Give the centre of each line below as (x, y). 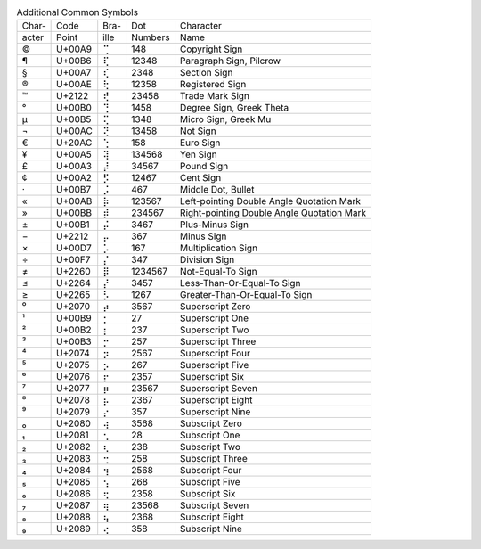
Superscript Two (214, 330)
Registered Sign (213, 85)
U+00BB (74, 213)
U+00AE (74, 85)
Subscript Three (214, 459)
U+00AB (74, 201)
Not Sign (198, 131)
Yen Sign (198, 154)
